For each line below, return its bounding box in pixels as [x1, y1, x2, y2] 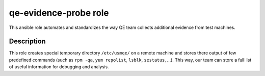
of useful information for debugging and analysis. [9, 64, 109, 70]
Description [9, 37, 46, 46]
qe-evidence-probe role [9, 7, 109, 18]
